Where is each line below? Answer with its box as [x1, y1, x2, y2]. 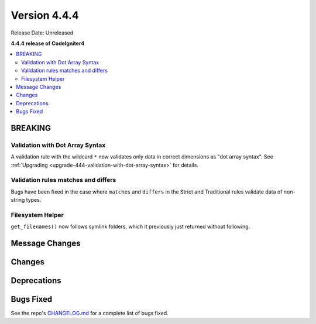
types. [26, 197, 42, 204]
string [11, 197, 25, 204]
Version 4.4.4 [11, 9, 79, 22]
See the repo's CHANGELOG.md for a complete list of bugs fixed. [11, 310, 169, 317]
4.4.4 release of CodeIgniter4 [11, 40, 85, 47]
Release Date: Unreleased [11, 29, 74, 36]
